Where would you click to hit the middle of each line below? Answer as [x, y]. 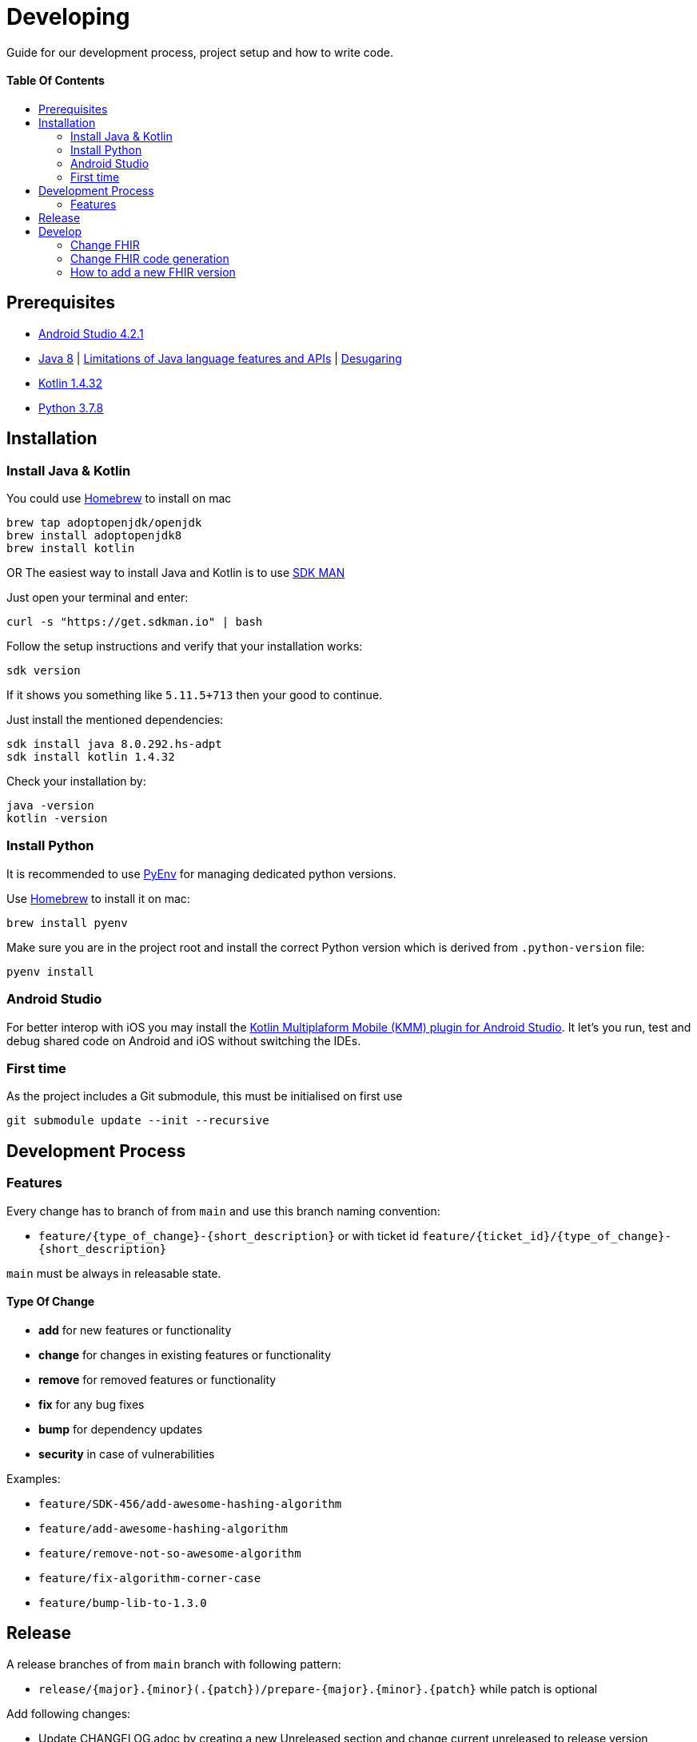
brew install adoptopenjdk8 [94, 536]
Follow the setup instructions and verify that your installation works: [185, 646]
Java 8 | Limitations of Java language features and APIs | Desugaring [220, 358]
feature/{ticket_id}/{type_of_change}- [546, 1236]
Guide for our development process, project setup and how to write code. [200, 52]
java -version [50, 806]
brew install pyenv [67, 923]
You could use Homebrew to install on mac [119, 499]
